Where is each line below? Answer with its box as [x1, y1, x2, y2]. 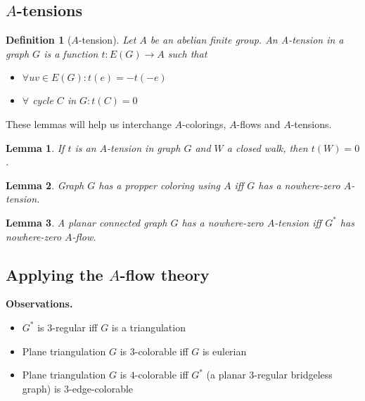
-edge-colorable [69, 381, 134, 395]
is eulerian [202, 343, 247, 358]
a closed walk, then [226, 140, 308, 155]
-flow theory [120, 263, 210, 285]
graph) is [22, 381, 61, 395]
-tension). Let [78, 32, 136, 47]
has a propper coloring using [98, 177, 220, 192]
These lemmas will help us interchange [6, 116, 172, 131]
